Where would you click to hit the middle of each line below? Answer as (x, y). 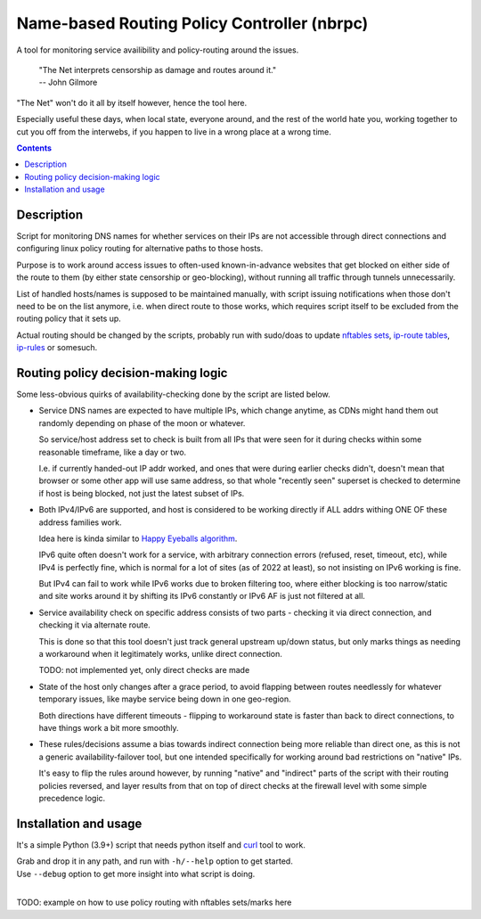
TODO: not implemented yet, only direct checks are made (144, 670)
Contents (34, 148)
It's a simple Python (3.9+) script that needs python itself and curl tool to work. (161, 845)
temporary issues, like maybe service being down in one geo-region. (165, 699)
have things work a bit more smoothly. (109, 727)
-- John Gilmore (68, 82)
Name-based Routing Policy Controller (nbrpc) (192, 23)
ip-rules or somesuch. (57, 348)
